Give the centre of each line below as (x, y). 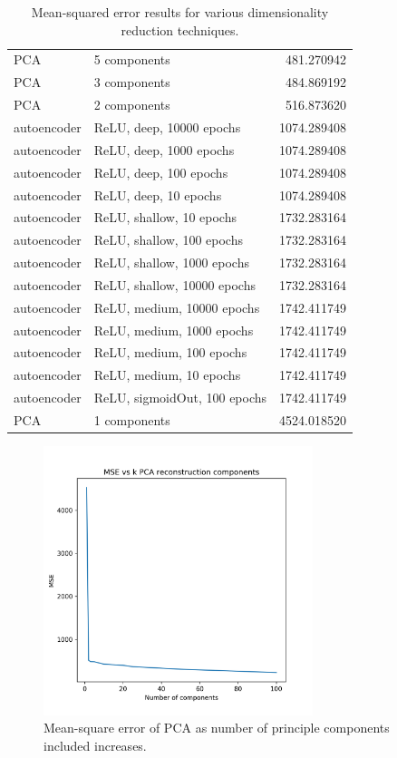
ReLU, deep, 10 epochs (158, 194)
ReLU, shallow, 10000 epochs (174, 284)
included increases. (95, 746)
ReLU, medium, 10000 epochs (177, 307)
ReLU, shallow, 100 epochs (168, 240)
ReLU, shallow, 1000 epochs (171, 262)
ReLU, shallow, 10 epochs (165, 217)
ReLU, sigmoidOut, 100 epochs (180, 398)
